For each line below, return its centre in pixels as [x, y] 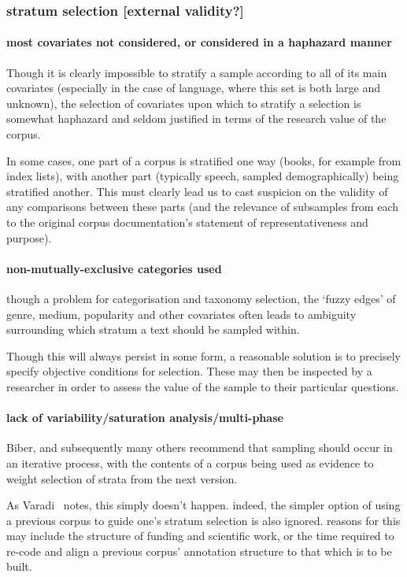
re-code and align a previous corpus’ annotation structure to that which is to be [199, 551]
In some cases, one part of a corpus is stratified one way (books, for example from [204, 160]
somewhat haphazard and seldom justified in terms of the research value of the [196, 118]
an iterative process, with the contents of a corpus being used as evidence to [190, 462]
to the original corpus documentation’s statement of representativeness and [187, 222]
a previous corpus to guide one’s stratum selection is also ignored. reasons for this [203, 520]
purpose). [29, 237]
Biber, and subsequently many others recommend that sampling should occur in [200, 448]
